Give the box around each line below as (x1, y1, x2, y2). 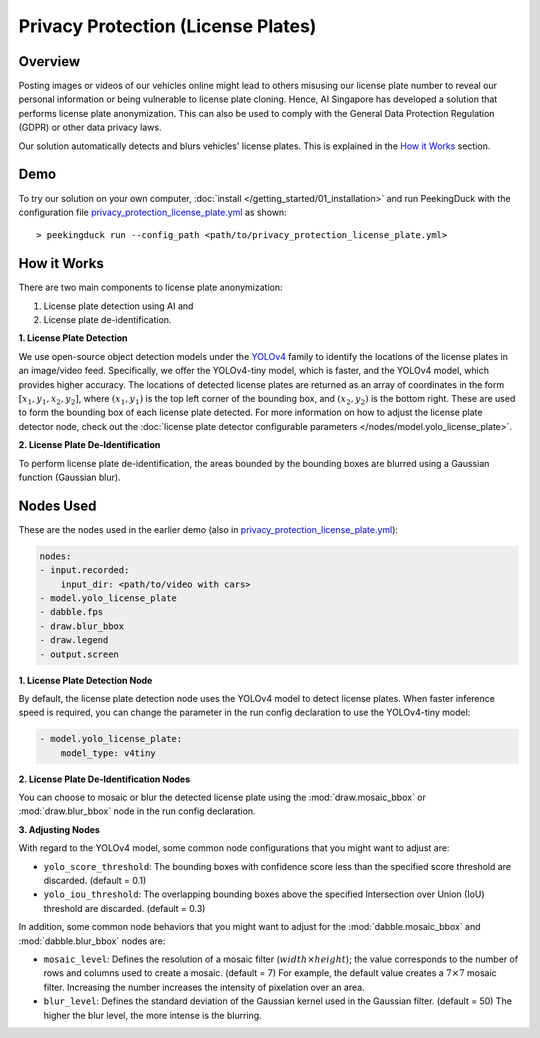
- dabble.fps (39, 606, 104, 618)
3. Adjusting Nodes (18, 823, 100, 835)
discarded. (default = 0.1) (43, 875, 147, 886)
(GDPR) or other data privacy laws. (18, 121, 162, 134)
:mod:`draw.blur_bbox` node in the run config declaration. (18, 805, 256, 817)
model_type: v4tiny (60, 747, 157, 759)
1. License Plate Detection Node (18, 674, 153, 686)
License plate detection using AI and (43, 300, 194, 312)
